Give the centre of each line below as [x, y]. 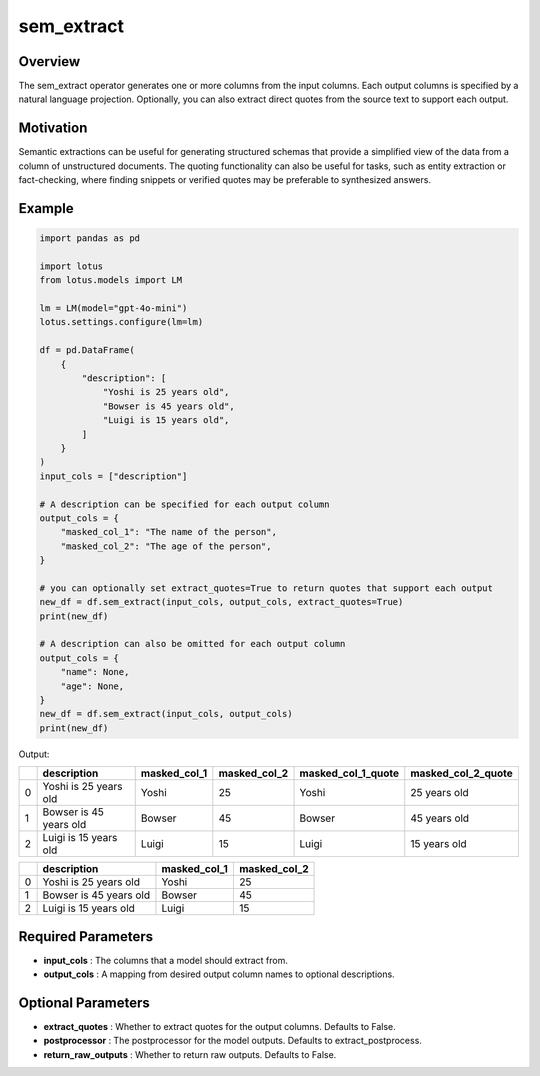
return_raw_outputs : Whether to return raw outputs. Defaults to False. [190, 1054]
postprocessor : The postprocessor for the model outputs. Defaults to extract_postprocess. [232, 1041]
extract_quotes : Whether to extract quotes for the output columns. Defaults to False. [219, 1026]
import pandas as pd [89, 238]
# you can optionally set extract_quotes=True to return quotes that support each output [266, 588]
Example [46, 208]
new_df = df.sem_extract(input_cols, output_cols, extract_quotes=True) [221, 602]
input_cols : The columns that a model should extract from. [166, 960]
